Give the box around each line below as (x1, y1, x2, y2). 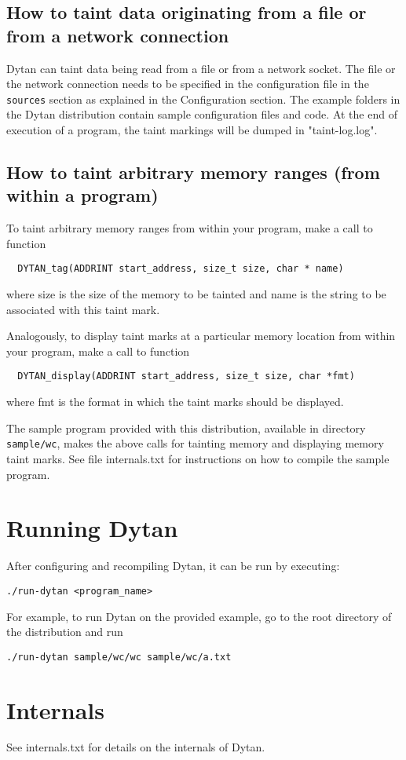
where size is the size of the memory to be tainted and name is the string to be (6, 286, 386, 302)
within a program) (6, 183, 159, 207)
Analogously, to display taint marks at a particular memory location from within (6, 327, 396, 344)
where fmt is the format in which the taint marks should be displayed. (6, 393, 344, 410)
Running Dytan (6, 512, 178, 544)
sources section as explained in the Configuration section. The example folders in (6, 90, 401, 107)
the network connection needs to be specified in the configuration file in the (6, 75, 369, 92)
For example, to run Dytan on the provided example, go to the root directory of (6, 608, 392, 624)
